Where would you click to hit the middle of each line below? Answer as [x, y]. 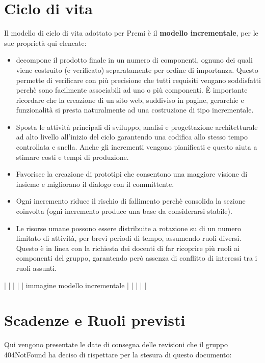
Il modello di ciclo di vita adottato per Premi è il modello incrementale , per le [131, 33]
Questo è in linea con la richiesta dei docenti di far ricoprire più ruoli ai [128, 248]
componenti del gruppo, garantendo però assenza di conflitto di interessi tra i [137, 258]
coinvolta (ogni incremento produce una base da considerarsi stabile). [124, 211]
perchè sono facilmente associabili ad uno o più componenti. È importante [132, 90]
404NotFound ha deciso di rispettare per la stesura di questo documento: [118, 354]
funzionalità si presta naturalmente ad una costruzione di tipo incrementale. [135, 110]
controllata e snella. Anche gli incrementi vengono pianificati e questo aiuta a [137, 147]
